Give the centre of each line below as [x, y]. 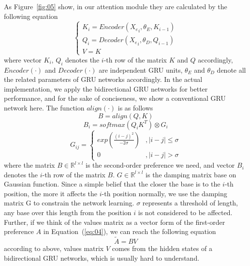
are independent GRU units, [141, 70]
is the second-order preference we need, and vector [160, 165]
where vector [23, 59]
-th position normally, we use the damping [164, 193]
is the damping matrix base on [191, 174]
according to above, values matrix [54, 248]
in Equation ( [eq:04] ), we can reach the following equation [130, 231]
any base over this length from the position [68, 212]
